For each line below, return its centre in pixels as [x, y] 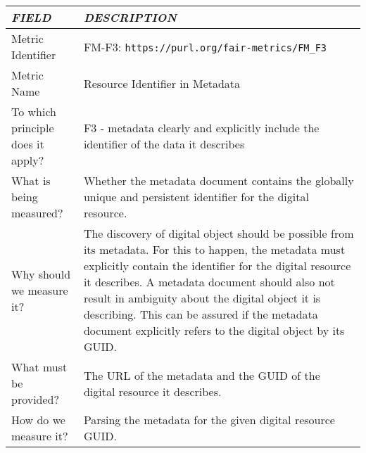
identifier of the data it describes [164, 144]
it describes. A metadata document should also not [209, 282]
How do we [38, 420]
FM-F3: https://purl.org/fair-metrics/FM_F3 [205, 46]
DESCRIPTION [130, 17]
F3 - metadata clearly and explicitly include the [201, 128]
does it [28, 144]
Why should [41, 274]
